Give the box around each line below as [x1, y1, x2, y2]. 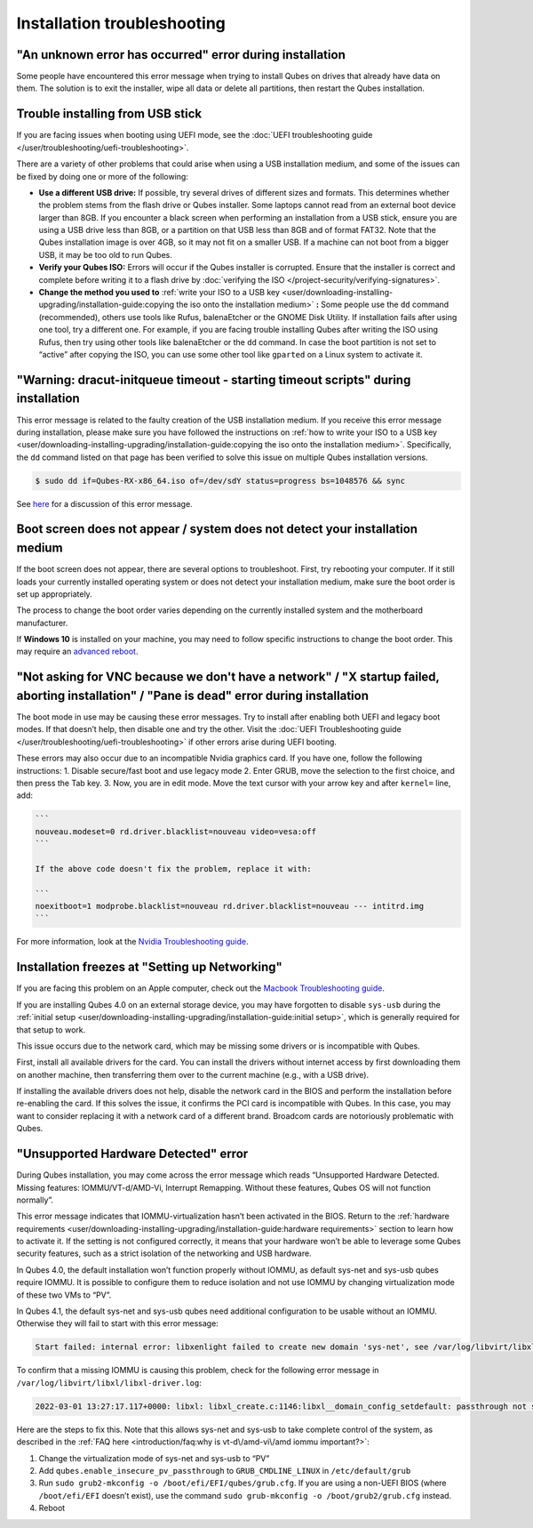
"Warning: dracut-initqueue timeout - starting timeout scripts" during [16, 372, 411, 387]
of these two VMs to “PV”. [16, 1290, 112, 1300]
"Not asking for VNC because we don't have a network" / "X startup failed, [16, 670, 440, 685]
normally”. [16, 1194, 53, 1205]
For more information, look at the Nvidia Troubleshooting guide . [16, 937, 249, 947]
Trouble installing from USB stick [16, 107, 203, 122]
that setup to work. [16, 1024, 86, 1035]
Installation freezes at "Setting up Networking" [16, 960, 283, 975]
